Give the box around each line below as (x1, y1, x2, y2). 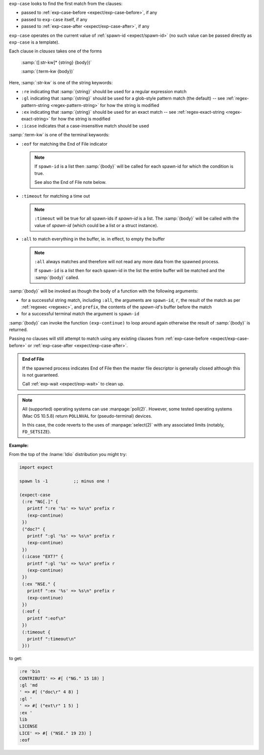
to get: (9, 655, 22, 661)
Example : (9, 442, 29, 448)
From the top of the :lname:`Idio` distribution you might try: (9, 452, 127, 457)
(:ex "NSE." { (22, 581, 56, 587)
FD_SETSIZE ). (22, 429, 51, 435)
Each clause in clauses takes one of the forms (9, 48, 102, 54)
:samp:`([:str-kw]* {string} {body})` (21, 59, 92, 65)
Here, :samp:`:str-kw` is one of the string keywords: (9, 79, 113, 85)
